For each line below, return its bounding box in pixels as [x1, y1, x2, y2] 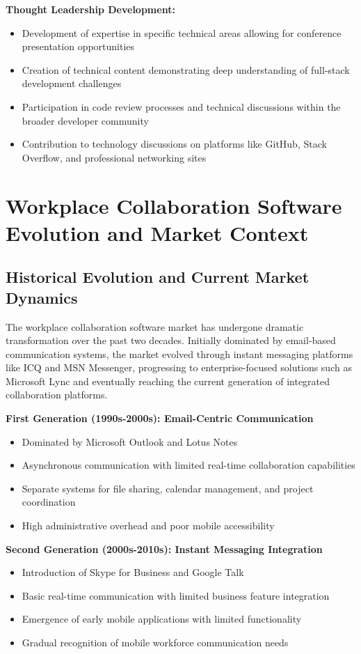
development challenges [22, 76, 122, 91]
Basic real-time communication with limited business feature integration [22, 588, 330, 602]
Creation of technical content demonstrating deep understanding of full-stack [22, 62, 350, 77]
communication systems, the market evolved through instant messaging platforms [6, 346, 353, 361]
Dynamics [6, 286, 78, 308]
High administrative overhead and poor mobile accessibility [22, 518, 275, 533]
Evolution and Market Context [6, 218, 309, 247]
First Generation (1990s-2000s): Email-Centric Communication [6, 411, 314, 426]
